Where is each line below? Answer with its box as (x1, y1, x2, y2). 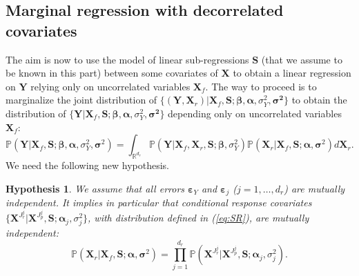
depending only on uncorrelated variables (168, 106, 342, 120)
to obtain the (291, 92, 347, 107)
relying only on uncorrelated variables (30, 79, 191, 93)
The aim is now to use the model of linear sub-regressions (6, 52, 249, 66)
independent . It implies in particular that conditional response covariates (6, 195, 312, 209)
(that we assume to (261, 52, 342, 66)
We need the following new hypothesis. (6, 157, 169, 172)
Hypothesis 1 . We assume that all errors (6, 181, 185, 195)
